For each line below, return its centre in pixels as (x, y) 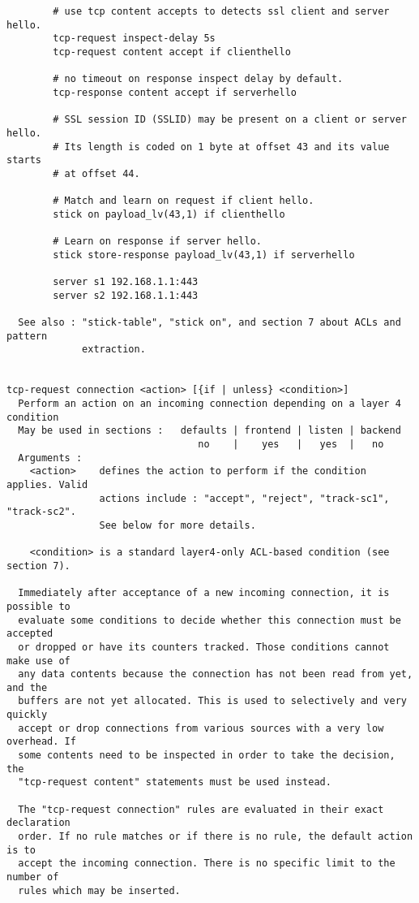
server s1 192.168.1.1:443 (126, 282)
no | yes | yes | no (291, 444)
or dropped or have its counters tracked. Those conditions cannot (204, 647)
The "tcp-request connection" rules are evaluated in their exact (201, 809)
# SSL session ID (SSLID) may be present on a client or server (230, 120)
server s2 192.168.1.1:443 (126, 295)
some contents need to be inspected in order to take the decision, (207, 756)
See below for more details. (177, 525)
